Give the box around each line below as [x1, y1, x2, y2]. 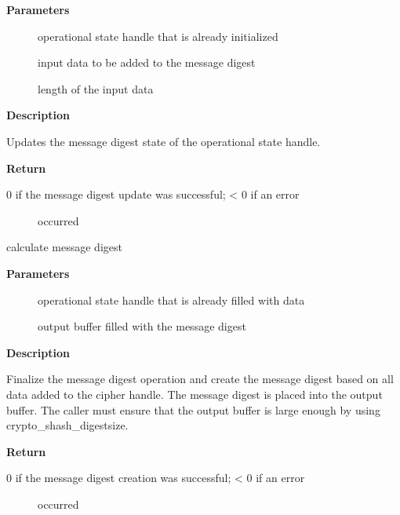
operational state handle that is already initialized [38, 27, 278, 44]
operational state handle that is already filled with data [38, 291, 305, 308]
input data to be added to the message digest [38, 54, 256, 71]
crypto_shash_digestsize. [6, 417, 129, 433]
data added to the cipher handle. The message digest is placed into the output [6, 385, 383, 402]
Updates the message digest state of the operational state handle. [6, 133, 321, 149]
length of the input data [38, 80, 154, 97]
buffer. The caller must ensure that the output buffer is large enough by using [6, 401, 380, 418]
